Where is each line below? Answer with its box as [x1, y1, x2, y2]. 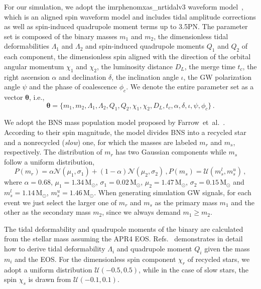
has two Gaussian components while [115, 147, 226, 157]
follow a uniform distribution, [4, 156, 95, 167]
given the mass [204, 243, 250, 254]
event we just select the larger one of [4, 197, 117, 207]
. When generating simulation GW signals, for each [94, 187, 251, 198]
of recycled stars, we [187, 253, 250, 264]
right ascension [4, 71, 50, 82]
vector [4, 91, 23, 102]
